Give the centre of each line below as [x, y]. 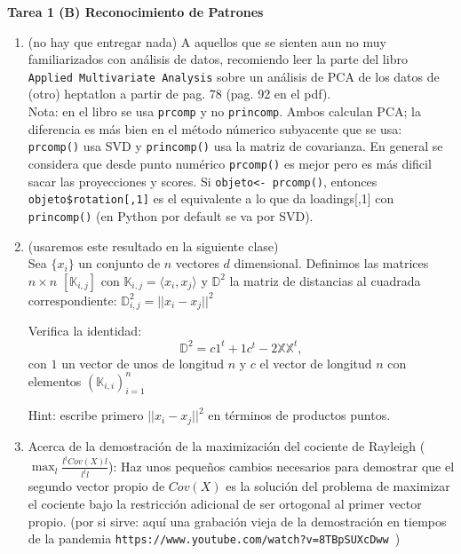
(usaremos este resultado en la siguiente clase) [153, 245]
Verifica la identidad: [85, 331]
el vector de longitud [316, 363]
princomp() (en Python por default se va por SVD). [171, 215]
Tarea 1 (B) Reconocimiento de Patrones [135, 12]
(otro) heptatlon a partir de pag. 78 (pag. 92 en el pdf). [179, 94]
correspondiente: [72, 300]
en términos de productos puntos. [299, 415]
